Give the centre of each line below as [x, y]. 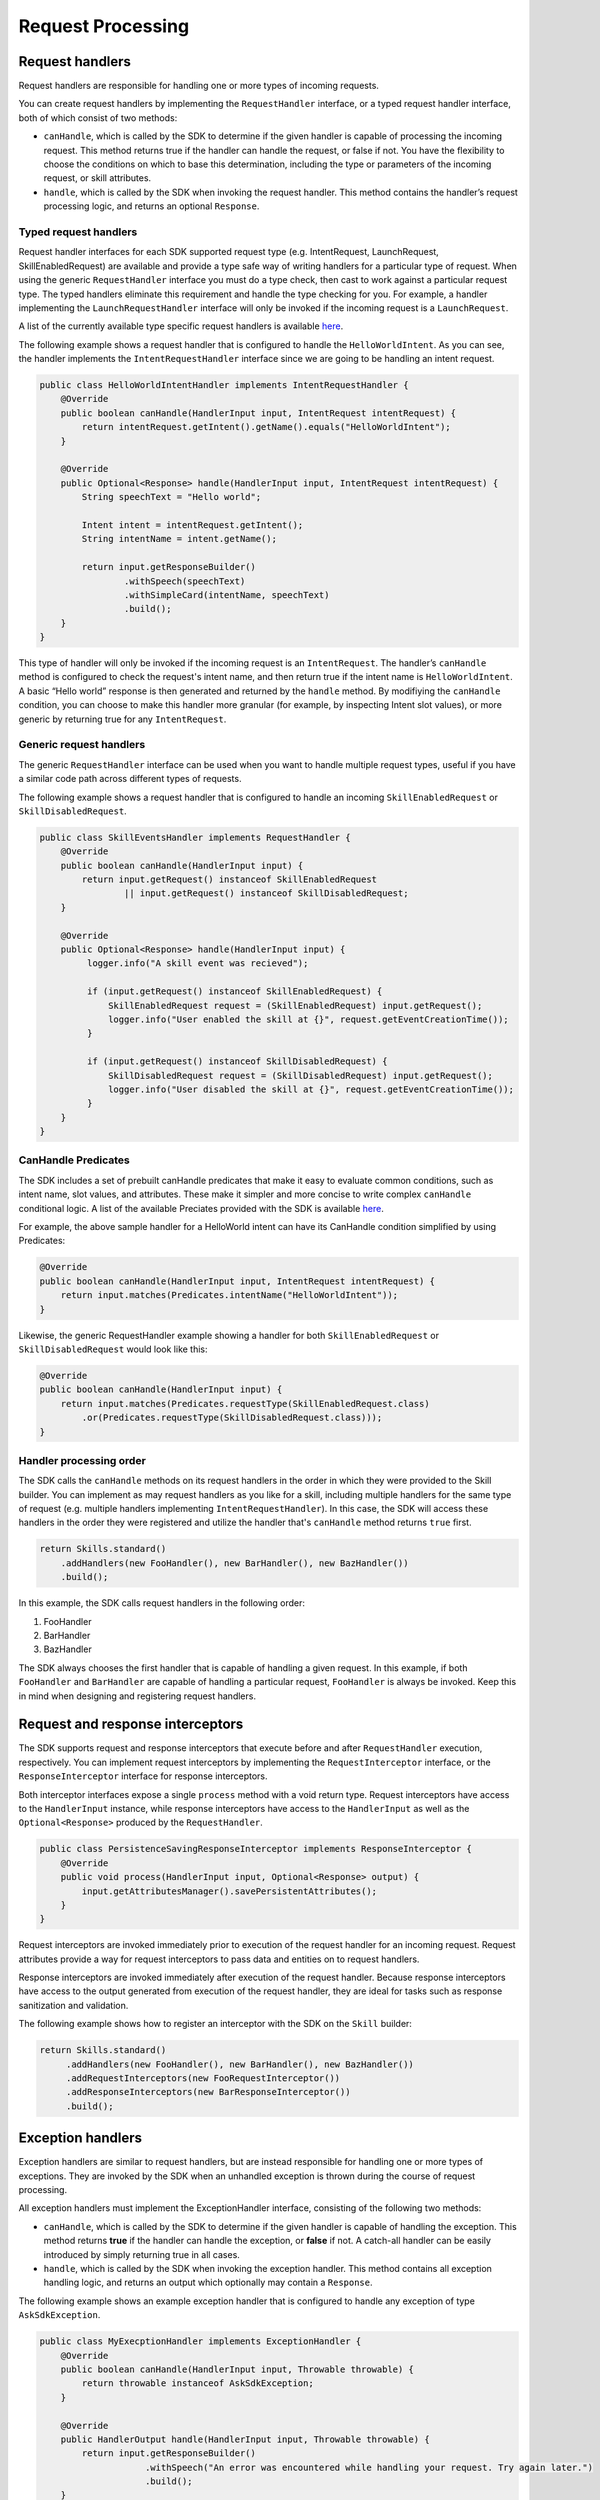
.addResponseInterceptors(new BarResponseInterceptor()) [208, 2092]
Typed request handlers [78, 232]
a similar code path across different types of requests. [130, 779]
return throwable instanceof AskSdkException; [197, 2383]
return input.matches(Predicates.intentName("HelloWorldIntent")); [229, 1295]
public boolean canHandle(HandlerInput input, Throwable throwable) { [237, 2369]
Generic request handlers [82, 745]
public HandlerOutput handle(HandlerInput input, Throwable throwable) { [245, 2439]
